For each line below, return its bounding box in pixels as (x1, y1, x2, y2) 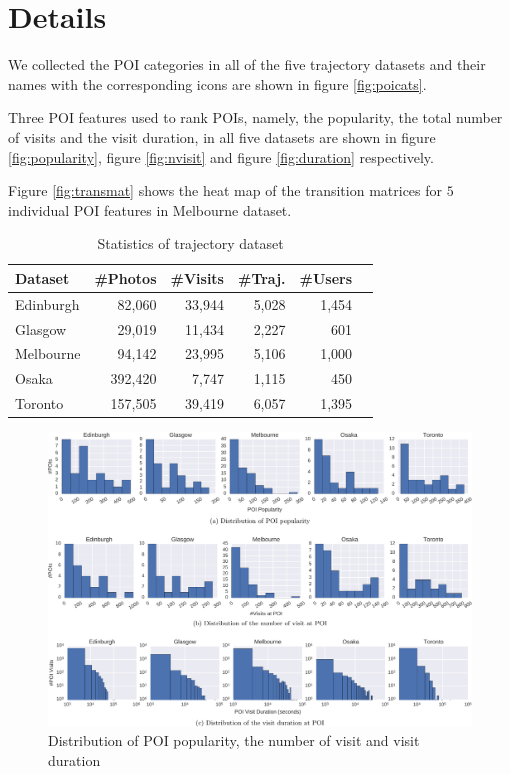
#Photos (94, 267, 157, 288)
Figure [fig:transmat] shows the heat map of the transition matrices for (8, 180, 443, 201)
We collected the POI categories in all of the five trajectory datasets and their (8, 54, 486, 75)
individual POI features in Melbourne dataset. (8, 199, 292, 220)
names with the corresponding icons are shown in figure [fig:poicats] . (8, 73, 427, 94)
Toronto (15, 393, 64, 414)
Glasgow (15, 318, 67, 339)
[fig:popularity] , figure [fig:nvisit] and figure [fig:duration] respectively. (8, 146, 434, 167)
